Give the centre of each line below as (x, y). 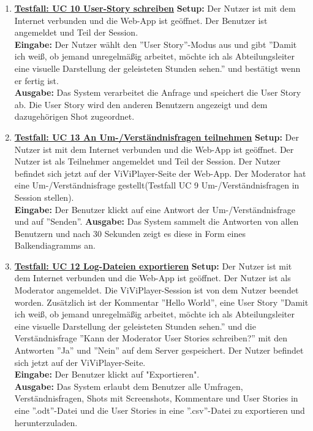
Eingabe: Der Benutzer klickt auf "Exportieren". (107, 374)
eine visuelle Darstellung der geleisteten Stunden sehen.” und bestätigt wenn (157, 68)
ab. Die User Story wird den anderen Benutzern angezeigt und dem (141, 104)
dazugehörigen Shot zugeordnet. (74, 116)
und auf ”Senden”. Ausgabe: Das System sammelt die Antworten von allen (156, 221)
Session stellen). (44, 197)
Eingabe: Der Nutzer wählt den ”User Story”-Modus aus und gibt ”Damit (156, 44)
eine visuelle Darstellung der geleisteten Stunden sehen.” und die (135, 326)
